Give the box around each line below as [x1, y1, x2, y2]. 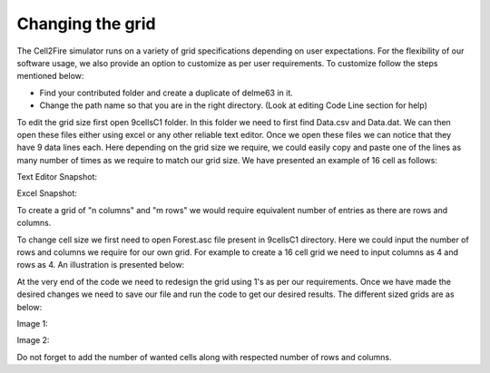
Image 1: [16, 318, 49, 329]
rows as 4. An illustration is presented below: [16, 260, 185, 270]
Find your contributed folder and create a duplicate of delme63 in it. [39, 87, 294, 98]
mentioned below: [16, 71, 84, 82]
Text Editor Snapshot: [16, 172, 98, 182]
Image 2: [16, 335, 50, 346]
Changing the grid [16, 14, 156, 34]
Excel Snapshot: [16, 188, 77, 199]
